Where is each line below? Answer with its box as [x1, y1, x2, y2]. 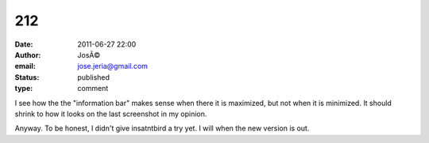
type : [14, 84, 33, 93]
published [77, 72, 110, 82]
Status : [14, 72, 40, 82]
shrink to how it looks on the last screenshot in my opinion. [14, 109, 207, 119]
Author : [14, 50, 41, 59]
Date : [14, 40, 33, 49]
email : [14, 62, 36, 71]
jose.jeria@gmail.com [77, 62, 149, 71]
